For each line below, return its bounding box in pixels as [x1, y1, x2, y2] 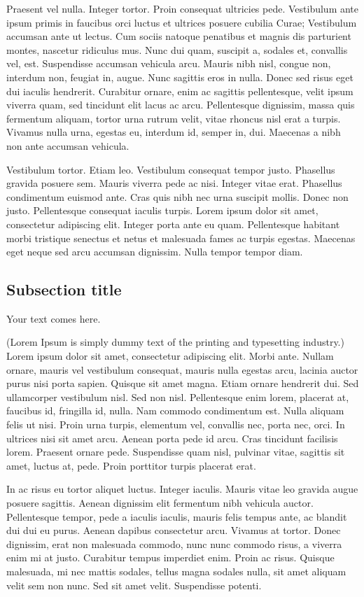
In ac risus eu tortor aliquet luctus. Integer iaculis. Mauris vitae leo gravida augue [6, 482, 358, 496]
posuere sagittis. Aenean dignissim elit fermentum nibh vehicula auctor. [6, 496, 314, 510]
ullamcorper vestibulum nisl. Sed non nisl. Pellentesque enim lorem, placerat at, [6, 389, 349, 404]
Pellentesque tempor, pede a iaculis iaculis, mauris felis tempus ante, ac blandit [6, 509, 347, 524]
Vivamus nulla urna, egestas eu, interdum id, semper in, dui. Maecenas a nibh [6, 125, 341, 139]
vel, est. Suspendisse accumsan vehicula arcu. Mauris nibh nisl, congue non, [6, 56, 331, 71]
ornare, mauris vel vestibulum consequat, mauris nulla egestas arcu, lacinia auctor [6, 362, 358, 377]
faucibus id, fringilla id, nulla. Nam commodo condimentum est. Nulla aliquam [6, 403, 344, 418]
